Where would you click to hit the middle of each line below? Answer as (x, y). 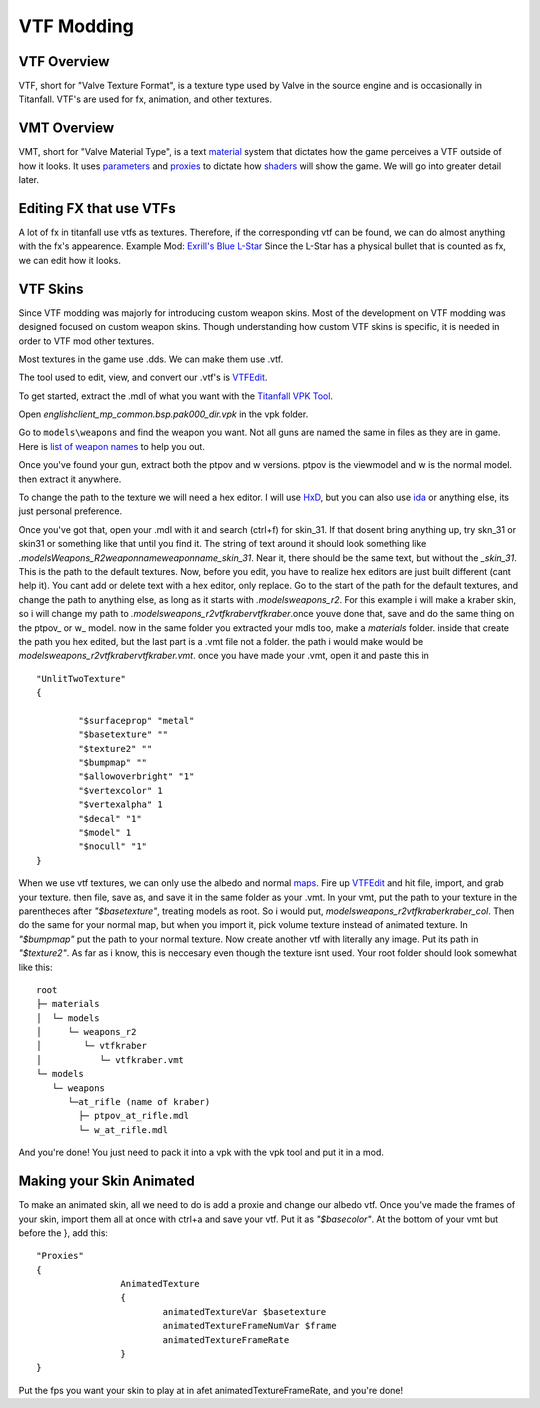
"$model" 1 (105, 833)
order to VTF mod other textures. (86, 341)
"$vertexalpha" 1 (121, 804)
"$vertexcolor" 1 (121, 790)
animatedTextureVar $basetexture (244, 1311)
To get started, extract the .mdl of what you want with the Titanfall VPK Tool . (176, 396)
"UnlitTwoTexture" (81, 678)
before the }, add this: (63, 1232)
